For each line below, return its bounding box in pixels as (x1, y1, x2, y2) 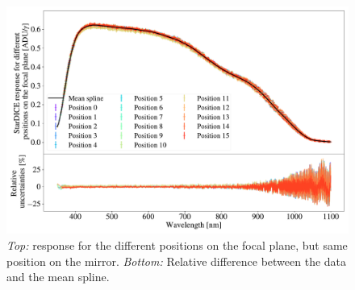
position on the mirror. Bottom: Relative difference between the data (6, 252, 347, 269)
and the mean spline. (6, 268, 110, 285)
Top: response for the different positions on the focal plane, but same (6, 236, 348, 253)
